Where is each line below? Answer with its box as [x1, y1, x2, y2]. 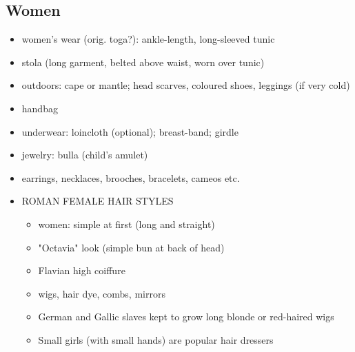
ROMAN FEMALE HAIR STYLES [21, 194, 174, 208]
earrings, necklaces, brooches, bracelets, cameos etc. [21, 170, 240, 185]
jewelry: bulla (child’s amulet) [21, 147, 148, 162]
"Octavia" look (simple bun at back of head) [38, 240, 225, 254]
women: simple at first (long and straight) [38, 216, 215, 231]
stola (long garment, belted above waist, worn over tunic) [21, 54, 265, 69]
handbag [21, 101, 58, 115]
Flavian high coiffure [38, 263, 125, 278]
